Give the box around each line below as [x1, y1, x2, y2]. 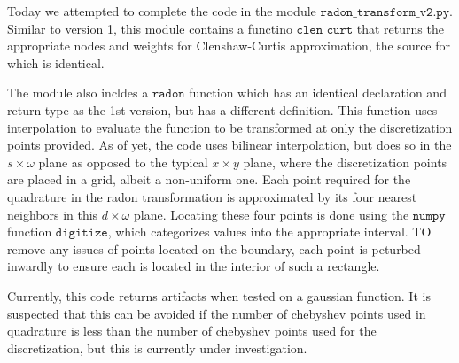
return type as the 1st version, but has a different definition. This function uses [7, 100, 438, 119]
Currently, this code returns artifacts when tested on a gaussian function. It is [7, 286, 431, 305]
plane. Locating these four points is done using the [133, 205, 409, 223]
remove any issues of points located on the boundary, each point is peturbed [7, 239, 421, 258]
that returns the [356, 19, 444, 37]
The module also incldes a [7, 83, 149, 102]
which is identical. [7, 53, 105, 72]
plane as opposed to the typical [38, 152, 208, 171]
